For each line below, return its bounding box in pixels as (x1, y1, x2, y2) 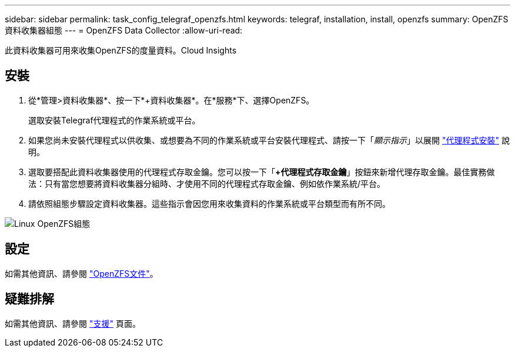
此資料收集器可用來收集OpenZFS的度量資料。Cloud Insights (5, 45, 237, 55)
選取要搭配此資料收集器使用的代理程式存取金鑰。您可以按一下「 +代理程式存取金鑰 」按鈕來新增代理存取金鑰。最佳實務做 (28, 166, 495, 177)
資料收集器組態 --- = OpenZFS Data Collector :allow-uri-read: (5, 25, 243, 35)
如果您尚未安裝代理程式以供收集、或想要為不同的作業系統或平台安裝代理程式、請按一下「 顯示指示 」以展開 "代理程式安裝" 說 (28, 135, 510, 145)
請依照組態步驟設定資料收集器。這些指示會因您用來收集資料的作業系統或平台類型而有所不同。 (28, 198, 390, 209)
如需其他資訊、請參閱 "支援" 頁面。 (5, 318, 141, 328)
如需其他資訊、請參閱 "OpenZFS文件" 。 (5, 268, 158, 279)
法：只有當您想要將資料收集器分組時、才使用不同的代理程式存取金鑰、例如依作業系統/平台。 (28, 178, 386, 189)
